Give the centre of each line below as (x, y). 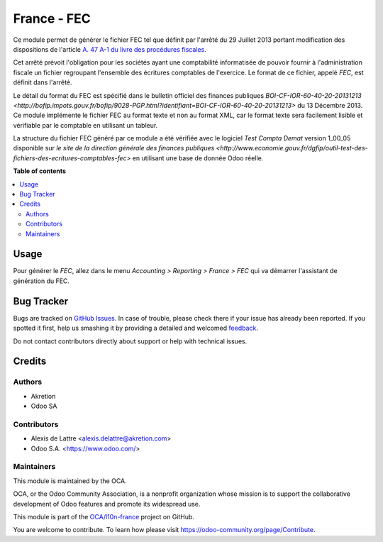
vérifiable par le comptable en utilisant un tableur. (85, 125)
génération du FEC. (41, 281)
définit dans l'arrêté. (43, 82)
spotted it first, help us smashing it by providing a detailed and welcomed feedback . (136, 328)
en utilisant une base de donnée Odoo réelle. (198, 158)
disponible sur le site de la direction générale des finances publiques (114, 148)
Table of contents (40, 171)
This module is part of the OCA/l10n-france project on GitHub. (104, 516)
